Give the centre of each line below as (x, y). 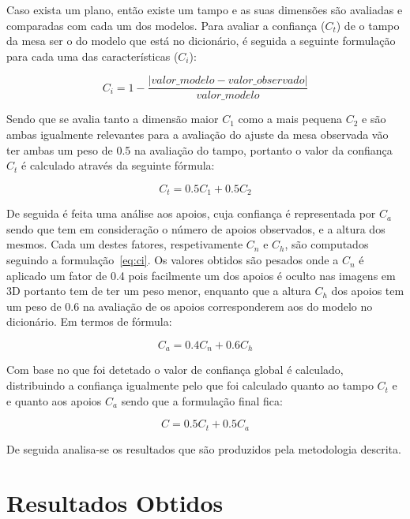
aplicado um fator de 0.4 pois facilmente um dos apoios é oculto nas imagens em (201, 275)
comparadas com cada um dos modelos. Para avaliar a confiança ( (166, 25)
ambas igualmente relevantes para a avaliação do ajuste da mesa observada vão (197, 134)
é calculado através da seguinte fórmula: (118, 165)
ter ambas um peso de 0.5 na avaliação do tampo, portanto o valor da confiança (199, 149)
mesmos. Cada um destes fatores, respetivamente (125, 244)
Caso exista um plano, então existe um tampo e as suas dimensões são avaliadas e (205, 9)
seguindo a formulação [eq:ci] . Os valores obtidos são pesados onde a (173, 260)
